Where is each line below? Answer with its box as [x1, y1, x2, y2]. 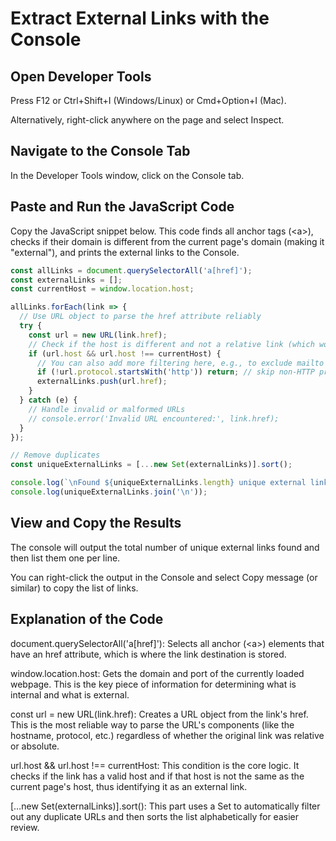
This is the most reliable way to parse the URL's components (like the [10, 718, 295, 731]
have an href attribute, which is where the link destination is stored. [10, 648, 287, 660]
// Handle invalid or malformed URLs [28, 404, 186, 414]
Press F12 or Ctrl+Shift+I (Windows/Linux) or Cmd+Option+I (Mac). [10, 95, 287, 106]
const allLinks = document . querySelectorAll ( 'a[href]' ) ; [10, 265, 253, 276]
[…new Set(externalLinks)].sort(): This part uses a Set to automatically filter [10, 800, 321, 812]
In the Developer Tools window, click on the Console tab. [10, 169, 245, 181]
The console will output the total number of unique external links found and [10, 541, 320, 553]
